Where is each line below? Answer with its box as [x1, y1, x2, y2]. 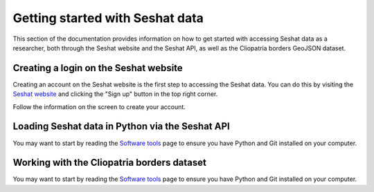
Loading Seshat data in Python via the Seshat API [12, 121, 230, 133]
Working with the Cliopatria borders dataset [12, 157, 207, 169]
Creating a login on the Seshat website [12, 62, 183, 74]
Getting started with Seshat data [12, 10, 204, 26]
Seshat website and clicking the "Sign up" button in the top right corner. [12, 90, 218, 98]
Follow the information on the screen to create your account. [12, 102, 186, 111]
